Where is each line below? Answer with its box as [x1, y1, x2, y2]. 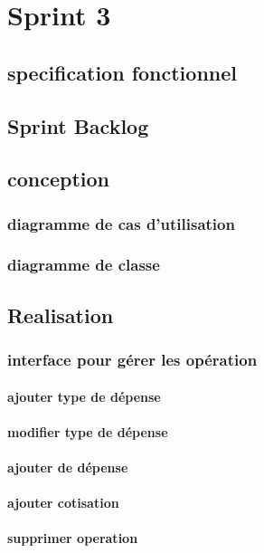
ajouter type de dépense [7, 386, 161, 405]
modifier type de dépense [7, 422, 168, 441]
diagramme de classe [7, 253, 160, 276]
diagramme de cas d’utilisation [7, 212, 235, 234]
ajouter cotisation [7, 493, 119, 512]
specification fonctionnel [7, 58, 237, 86]
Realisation [7, 300, 114, 329]
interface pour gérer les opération [7, 348, 258, 371]
